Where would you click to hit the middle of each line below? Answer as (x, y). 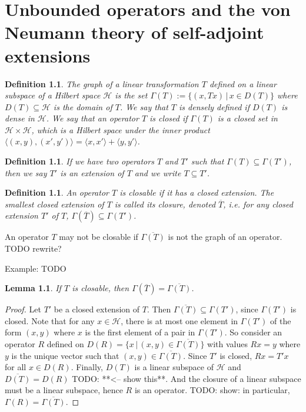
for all (16, 367)
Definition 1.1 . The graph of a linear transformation (102, 83)
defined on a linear (243, 83)
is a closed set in (247, 118)
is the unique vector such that (65, 355)
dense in (20, 118)
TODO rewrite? (33, 248)
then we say (26, 172)
